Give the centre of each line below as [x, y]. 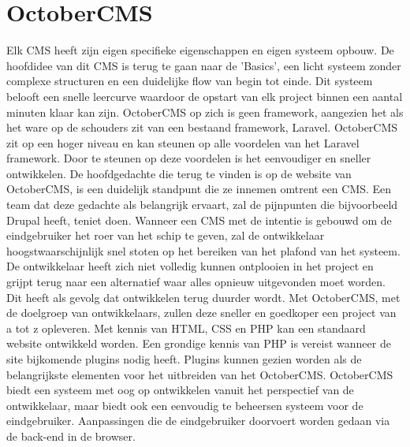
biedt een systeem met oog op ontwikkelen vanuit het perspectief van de [180, 390]
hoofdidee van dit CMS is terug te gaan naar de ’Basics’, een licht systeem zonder [204, 65]
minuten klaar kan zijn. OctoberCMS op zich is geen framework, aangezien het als [205, 112]
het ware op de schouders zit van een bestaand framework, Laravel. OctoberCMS [202, 127]
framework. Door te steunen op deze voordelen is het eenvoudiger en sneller [189, 158]
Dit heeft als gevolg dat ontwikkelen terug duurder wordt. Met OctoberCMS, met [203, 297]
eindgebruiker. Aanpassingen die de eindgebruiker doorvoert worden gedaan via [198, 421]
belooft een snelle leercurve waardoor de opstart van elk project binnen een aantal [205, 96]
